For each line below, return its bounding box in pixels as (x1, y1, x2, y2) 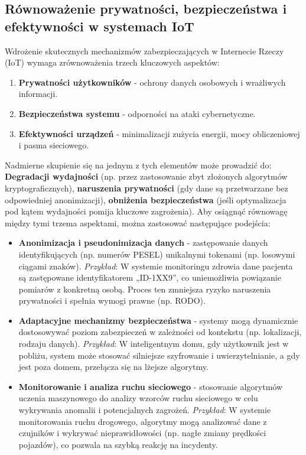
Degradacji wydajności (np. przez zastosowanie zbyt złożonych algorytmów (5, 170, 288, 183)
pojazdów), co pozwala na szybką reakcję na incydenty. (18, 438, 218, 450)
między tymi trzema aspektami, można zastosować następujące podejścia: (5, 216, 271, 229)
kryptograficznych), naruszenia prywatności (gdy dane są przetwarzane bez (5, 181, 288, 194)
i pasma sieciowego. (18, 139, 89, 151)
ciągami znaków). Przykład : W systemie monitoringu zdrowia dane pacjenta (18, 259, 293, 272)
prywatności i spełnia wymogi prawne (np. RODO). (18, 294, 206, 307)
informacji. (18, 87, 58, 100)
